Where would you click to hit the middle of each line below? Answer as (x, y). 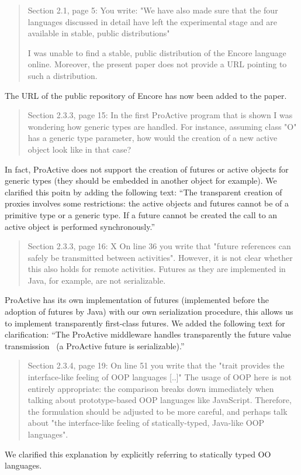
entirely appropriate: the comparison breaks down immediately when (151, 388)
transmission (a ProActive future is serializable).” (95, 345)
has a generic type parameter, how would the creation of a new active (153, 138)
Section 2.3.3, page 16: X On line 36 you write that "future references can (159, 246)
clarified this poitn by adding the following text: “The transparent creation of (143, 192)
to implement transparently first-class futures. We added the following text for (145, 323)
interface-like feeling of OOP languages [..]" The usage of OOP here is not (160, 377)
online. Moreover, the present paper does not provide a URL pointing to (157, 64)
